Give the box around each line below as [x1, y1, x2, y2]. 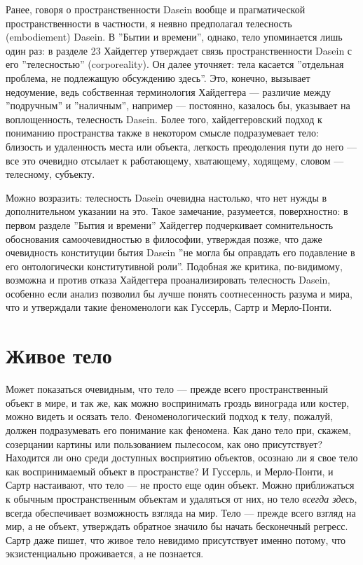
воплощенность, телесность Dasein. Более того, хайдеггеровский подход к [6, 111, 322, 126]
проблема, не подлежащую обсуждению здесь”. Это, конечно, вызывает [6, 70, 310, 85]
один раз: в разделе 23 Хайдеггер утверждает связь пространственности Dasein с [6, 43, 352, 57]
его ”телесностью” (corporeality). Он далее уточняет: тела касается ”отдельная [6, 57, 344, 71]
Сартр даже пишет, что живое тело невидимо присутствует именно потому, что [6, 532, 346, 547]
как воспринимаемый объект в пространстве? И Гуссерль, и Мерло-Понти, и [6, 463, 334, 478]
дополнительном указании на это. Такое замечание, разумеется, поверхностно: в [6, 204, 348, 218]
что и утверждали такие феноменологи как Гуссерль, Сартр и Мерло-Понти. [6, 300, 332, 314]
